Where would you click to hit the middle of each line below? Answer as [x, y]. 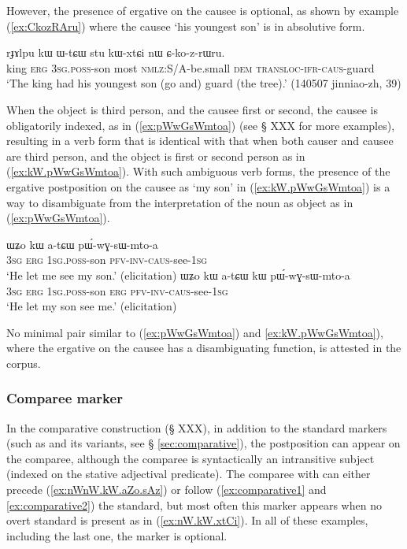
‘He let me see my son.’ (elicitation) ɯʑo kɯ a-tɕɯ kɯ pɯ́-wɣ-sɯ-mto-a [178, 274]
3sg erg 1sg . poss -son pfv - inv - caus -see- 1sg [107, 260]
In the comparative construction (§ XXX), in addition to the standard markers [197, 427]
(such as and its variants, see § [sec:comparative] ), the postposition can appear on [203, 443]
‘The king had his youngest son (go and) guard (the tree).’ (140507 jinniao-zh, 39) [204, 83]
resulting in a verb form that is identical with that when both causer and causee [200, 141]
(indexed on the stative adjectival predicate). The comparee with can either [189, 474]
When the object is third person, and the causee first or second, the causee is [192, 109]
